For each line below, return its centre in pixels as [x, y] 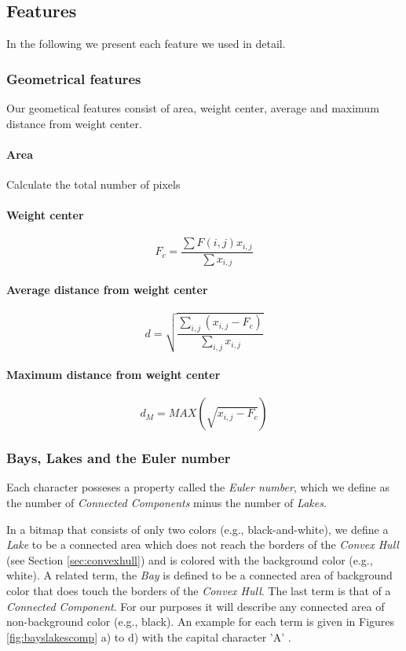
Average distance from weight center [107, 289]
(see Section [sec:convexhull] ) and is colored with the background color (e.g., [190, 559]
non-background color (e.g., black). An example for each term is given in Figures [201, 622]
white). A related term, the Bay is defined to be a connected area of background [199, 575]
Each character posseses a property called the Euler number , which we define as [198, 487]
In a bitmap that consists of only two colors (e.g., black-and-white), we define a [198, 529]
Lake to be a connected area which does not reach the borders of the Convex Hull [203, 544]
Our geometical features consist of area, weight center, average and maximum [193, 108]
